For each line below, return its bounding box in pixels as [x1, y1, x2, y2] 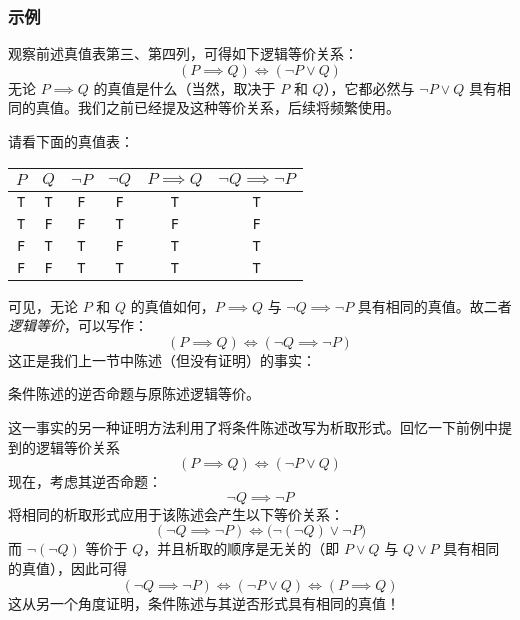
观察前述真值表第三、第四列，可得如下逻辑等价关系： [8, 43, 358, 64]
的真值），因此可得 [8, 557, 127, 578]
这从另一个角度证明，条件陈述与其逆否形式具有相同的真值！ [8, 592, 400, 613]
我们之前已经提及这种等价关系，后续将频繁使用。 [77, 97, 400, 118]
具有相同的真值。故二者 [357, 295, 512, 316]
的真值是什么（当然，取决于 [93, 77, 276, 98]
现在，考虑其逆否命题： [8, 471, 162, 492]
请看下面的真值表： [8, 131, 134, 151]
